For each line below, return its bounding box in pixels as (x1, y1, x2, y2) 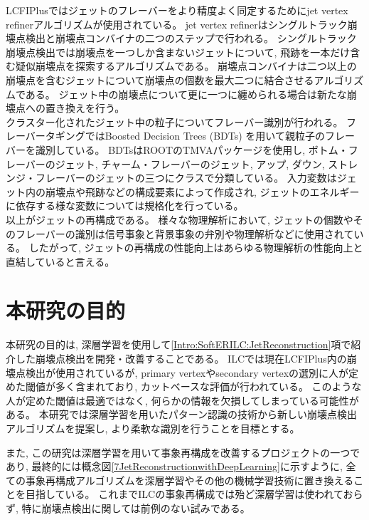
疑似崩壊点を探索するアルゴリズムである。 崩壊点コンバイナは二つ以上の (15, 58, 357, 73)
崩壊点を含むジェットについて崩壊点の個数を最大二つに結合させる (6, 72, 314, 87)
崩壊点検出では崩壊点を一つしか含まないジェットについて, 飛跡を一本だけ (6, 44, 351, 59)
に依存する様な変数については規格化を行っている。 (6, 198, 244, 213)
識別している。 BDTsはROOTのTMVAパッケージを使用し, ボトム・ (35, 142, 348, 157)
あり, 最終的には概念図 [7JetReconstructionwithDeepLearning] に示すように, (6, 459, 343, 474)
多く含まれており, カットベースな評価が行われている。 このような (55, 379, 362, 394)
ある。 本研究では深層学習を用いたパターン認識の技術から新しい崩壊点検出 (6, 407, 357, 422)
